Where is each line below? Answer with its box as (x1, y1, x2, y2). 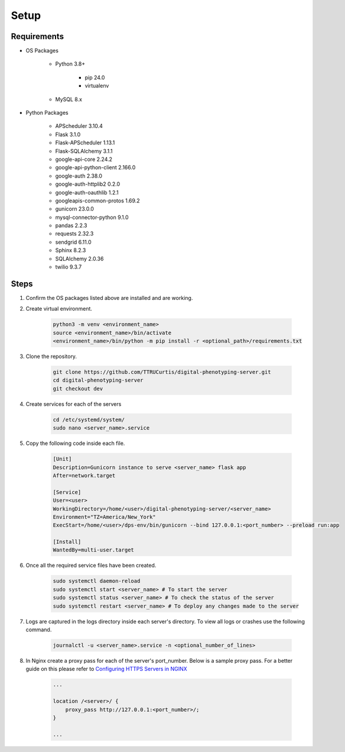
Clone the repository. (25, 353, 77, 360)
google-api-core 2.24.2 (55, 156, 112, 163)
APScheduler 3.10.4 (55, 122, 103, 130)
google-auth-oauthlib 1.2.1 (55, 189, 119, 196)
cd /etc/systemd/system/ (53, 416, 125, 423)
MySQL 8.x (55, 95, 83, 103)
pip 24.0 (84, 74, 105, 81)
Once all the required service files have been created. (25, 562, 157, 569)
